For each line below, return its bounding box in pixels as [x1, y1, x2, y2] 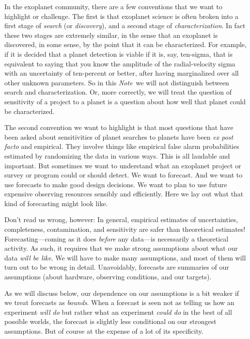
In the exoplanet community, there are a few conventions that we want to [4, 1, 222, 11]
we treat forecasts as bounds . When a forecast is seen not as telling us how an [4, 297, 234, 307]
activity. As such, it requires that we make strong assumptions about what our [4, 243, 238, 253]
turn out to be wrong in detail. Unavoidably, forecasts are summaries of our [4, 262, 229, 272]
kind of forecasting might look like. [4, 198, 108, 208]
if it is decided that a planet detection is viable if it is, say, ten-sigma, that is [4, 48, 233, 59]
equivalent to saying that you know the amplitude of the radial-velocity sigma [4, 58, 235, 68]
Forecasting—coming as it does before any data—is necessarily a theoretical [4, 233, 229, 243]
